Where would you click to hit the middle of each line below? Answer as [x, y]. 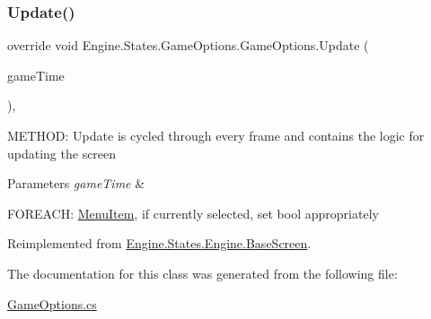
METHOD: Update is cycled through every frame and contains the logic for [216, 135]
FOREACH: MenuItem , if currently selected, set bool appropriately [193, 213]
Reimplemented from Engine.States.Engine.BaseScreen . [159, 243]
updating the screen [62, 153]
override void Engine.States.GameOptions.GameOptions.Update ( [188, 45]
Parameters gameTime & [76, 183]
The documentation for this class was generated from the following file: [202, 273]
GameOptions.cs [52, 303]
